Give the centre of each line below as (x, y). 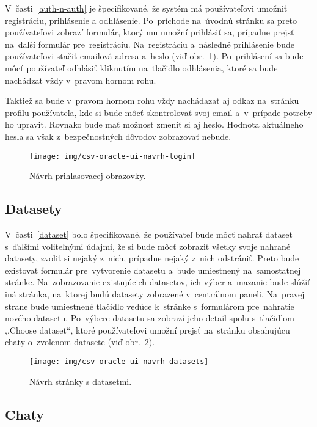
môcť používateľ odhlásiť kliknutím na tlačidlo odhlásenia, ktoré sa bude (141, 68)
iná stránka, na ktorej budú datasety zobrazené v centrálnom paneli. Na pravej (155, 294)
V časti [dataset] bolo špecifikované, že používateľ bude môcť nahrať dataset (149, 234)
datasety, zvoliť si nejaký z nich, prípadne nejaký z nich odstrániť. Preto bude (152, 258)
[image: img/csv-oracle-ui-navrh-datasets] (119, 361)
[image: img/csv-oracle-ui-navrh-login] (113, 156)
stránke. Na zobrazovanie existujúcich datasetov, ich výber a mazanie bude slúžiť (158, 282)
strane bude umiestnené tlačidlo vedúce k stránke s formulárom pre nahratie (150, 306)
